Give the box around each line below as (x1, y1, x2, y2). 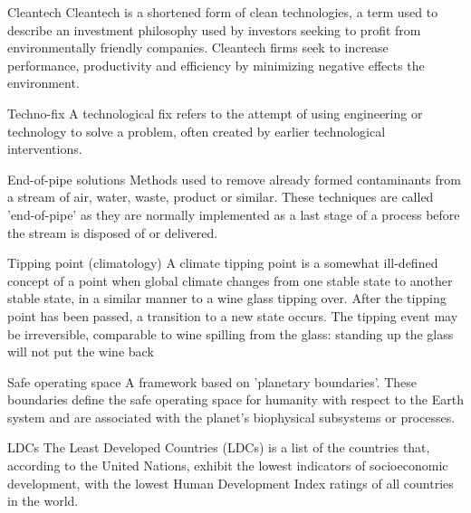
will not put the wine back (7, 342, 154, 361)
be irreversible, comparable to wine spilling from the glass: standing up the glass (7, 324, 454, 343)
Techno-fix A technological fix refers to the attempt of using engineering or (7, 103, 423, 122)
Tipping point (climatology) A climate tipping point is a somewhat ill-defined (7, 253, 438, 272)
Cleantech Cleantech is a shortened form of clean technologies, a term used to (7, 3, 438, 21)
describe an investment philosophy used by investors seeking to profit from (7, 20, 421, 39)
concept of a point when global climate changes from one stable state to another (7, 271, 453, 290)
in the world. (7, 491, 79, 510)
